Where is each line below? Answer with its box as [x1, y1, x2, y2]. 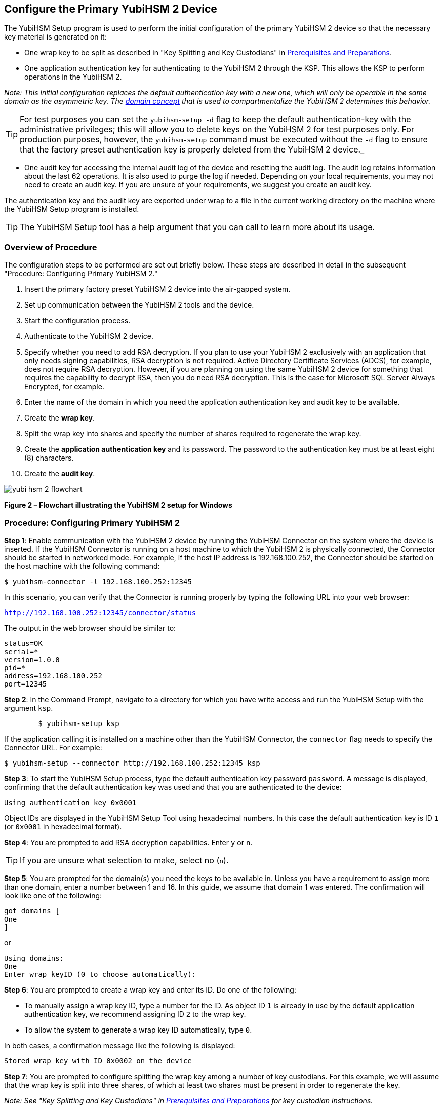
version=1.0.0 [4, 655, 60, 664]
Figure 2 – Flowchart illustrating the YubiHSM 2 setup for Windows [4, 501, 232, 510]
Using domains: [4, 954, 64, 962]
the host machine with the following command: [4, 561, 160, 570]
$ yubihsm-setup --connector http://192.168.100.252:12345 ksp [4, 758, 260, 767]
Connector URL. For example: [4, 743, 102, 752]
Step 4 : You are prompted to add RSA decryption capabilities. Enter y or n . [4, 837, 253, 847]
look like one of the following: [4, 891, 102, 900]
